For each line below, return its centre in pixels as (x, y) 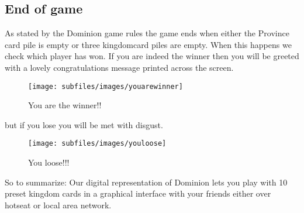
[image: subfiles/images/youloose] (97, 144)
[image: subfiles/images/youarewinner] (106, 86)
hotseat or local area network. (58, 205)
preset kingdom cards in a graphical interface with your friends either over (138, 193)
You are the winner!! (65, 105)
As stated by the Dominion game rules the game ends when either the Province (147, 33)
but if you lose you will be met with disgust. (84, 124)
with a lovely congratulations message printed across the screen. (119, 67)
